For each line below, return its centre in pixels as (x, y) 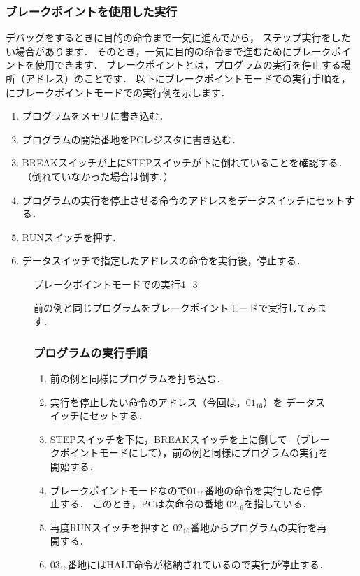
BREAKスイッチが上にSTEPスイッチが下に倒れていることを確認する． (185, 163)
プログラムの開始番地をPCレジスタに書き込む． (132, 139)
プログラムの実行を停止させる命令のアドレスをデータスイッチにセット (183, 200)
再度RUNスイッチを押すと (110, 527)
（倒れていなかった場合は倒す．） (98, 176)
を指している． (278, 504)
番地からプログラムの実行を (253, 527)
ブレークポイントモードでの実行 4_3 (116, 283)
